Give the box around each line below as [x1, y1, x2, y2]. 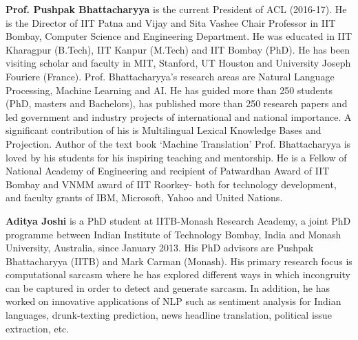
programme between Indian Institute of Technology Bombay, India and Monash [6, 227, 341, 241]
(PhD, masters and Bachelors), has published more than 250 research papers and [6, 96, 348, 111]
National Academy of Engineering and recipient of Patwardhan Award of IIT [6, 163, 330, 178]
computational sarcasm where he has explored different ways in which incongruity [6, 267, 350, 282]
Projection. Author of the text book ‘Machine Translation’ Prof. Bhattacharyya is [6, 136, 351, 150]
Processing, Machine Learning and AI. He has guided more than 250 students [6, 82, 333, 97]
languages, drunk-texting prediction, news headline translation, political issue [6, 308, 332, 322]
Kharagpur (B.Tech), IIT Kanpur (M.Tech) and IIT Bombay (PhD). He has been [6, 42, 350, 56]
